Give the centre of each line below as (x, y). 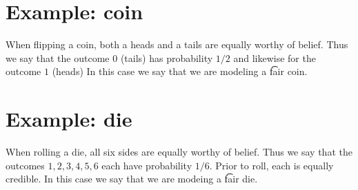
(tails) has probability (167, 57)
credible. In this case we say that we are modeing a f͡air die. (132, 179)
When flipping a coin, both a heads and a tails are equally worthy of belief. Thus (177, 44)
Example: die (69, 119)
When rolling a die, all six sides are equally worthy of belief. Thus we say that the (179, 152)
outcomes (25, 165)
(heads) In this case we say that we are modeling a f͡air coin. (180, 71)
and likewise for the (275, 57)
